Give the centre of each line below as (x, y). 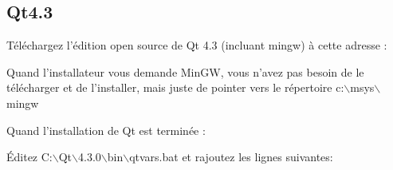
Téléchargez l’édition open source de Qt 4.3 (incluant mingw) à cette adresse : (197, 45)
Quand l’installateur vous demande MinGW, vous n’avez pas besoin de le (185, 71)
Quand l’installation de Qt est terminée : (106, 130)
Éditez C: (29, 157)
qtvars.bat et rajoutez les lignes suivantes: (231, 157)
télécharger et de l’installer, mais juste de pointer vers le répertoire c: (175, 87)
